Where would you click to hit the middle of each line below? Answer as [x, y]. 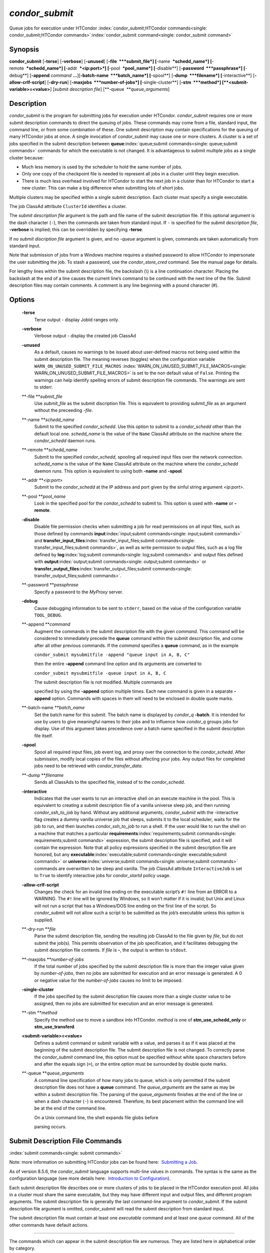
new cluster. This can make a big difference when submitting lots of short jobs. [103, 188]
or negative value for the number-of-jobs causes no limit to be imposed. [108, 980]
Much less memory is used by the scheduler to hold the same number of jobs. [102, 167]
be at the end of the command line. [70, 1108]
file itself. [44, 736]
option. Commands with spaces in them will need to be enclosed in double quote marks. [142, 698]
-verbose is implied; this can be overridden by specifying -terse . [76, 230]
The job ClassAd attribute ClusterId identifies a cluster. [68, 206]
